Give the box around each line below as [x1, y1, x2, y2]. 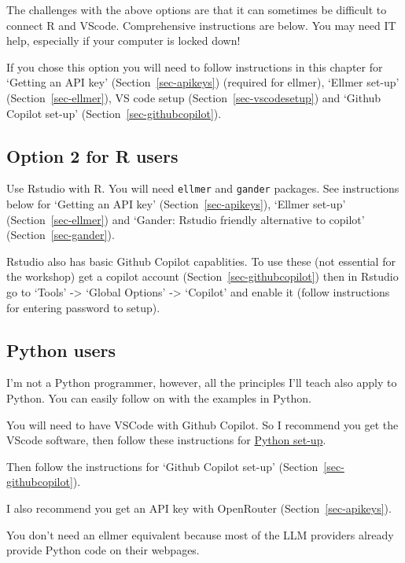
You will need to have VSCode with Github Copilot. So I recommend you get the [6, 416, 399, 432]
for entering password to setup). [6, 299, 160, 315]
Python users [6, 337, 116, 362]
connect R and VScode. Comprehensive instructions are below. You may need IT [6, 17, 396, 33]
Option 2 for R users [6, 143, 179, 167]
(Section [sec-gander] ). [6, 226, 115, 243]
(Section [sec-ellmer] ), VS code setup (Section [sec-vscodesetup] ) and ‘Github [6, 89, 381, 105]
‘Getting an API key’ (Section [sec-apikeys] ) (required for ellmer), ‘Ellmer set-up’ [6, 74, 399, 90]
